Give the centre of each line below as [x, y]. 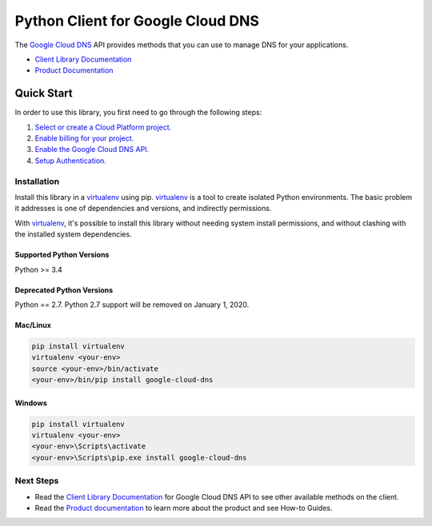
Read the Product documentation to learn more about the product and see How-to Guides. [184, 508]
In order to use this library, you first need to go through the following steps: [138, 113]
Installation [37, 181]
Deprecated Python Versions [64, 290]
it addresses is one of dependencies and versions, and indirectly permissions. [143, 209]
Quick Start [44, 93]
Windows [31, 403]
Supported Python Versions [62, 255]
